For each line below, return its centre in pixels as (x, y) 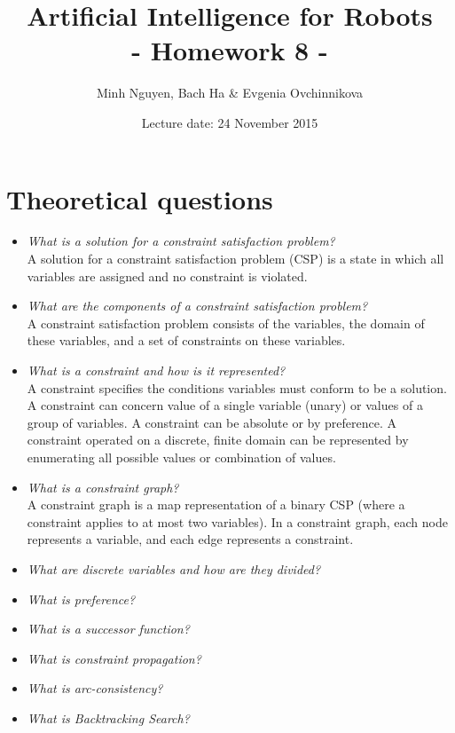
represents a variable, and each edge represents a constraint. (190, 539)
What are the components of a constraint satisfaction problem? (197, 306)
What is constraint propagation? (114, 658)
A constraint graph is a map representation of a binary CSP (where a (216, 504)
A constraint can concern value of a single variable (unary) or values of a (225, 405)
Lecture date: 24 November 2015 (230, 122)
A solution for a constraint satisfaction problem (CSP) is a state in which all (235, 259)
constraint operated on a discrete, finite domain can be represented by (218, 440)
